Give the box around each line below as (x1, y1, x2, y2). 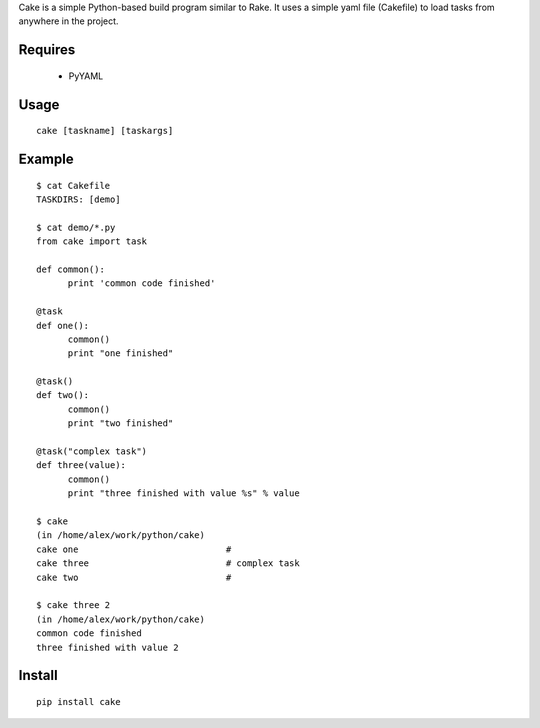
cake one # (36, 543, 232, 555)
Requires (18, 41, 76, 59)
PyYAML (68, 70, 104, 82)
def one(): (36, 320, 90, 331)
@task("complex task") (36, 446, 148, 457)
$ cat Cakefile (36, 180, 111, 191)
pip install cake (36, 696, 121, 707)
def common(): (36, 263, 105, 275)
